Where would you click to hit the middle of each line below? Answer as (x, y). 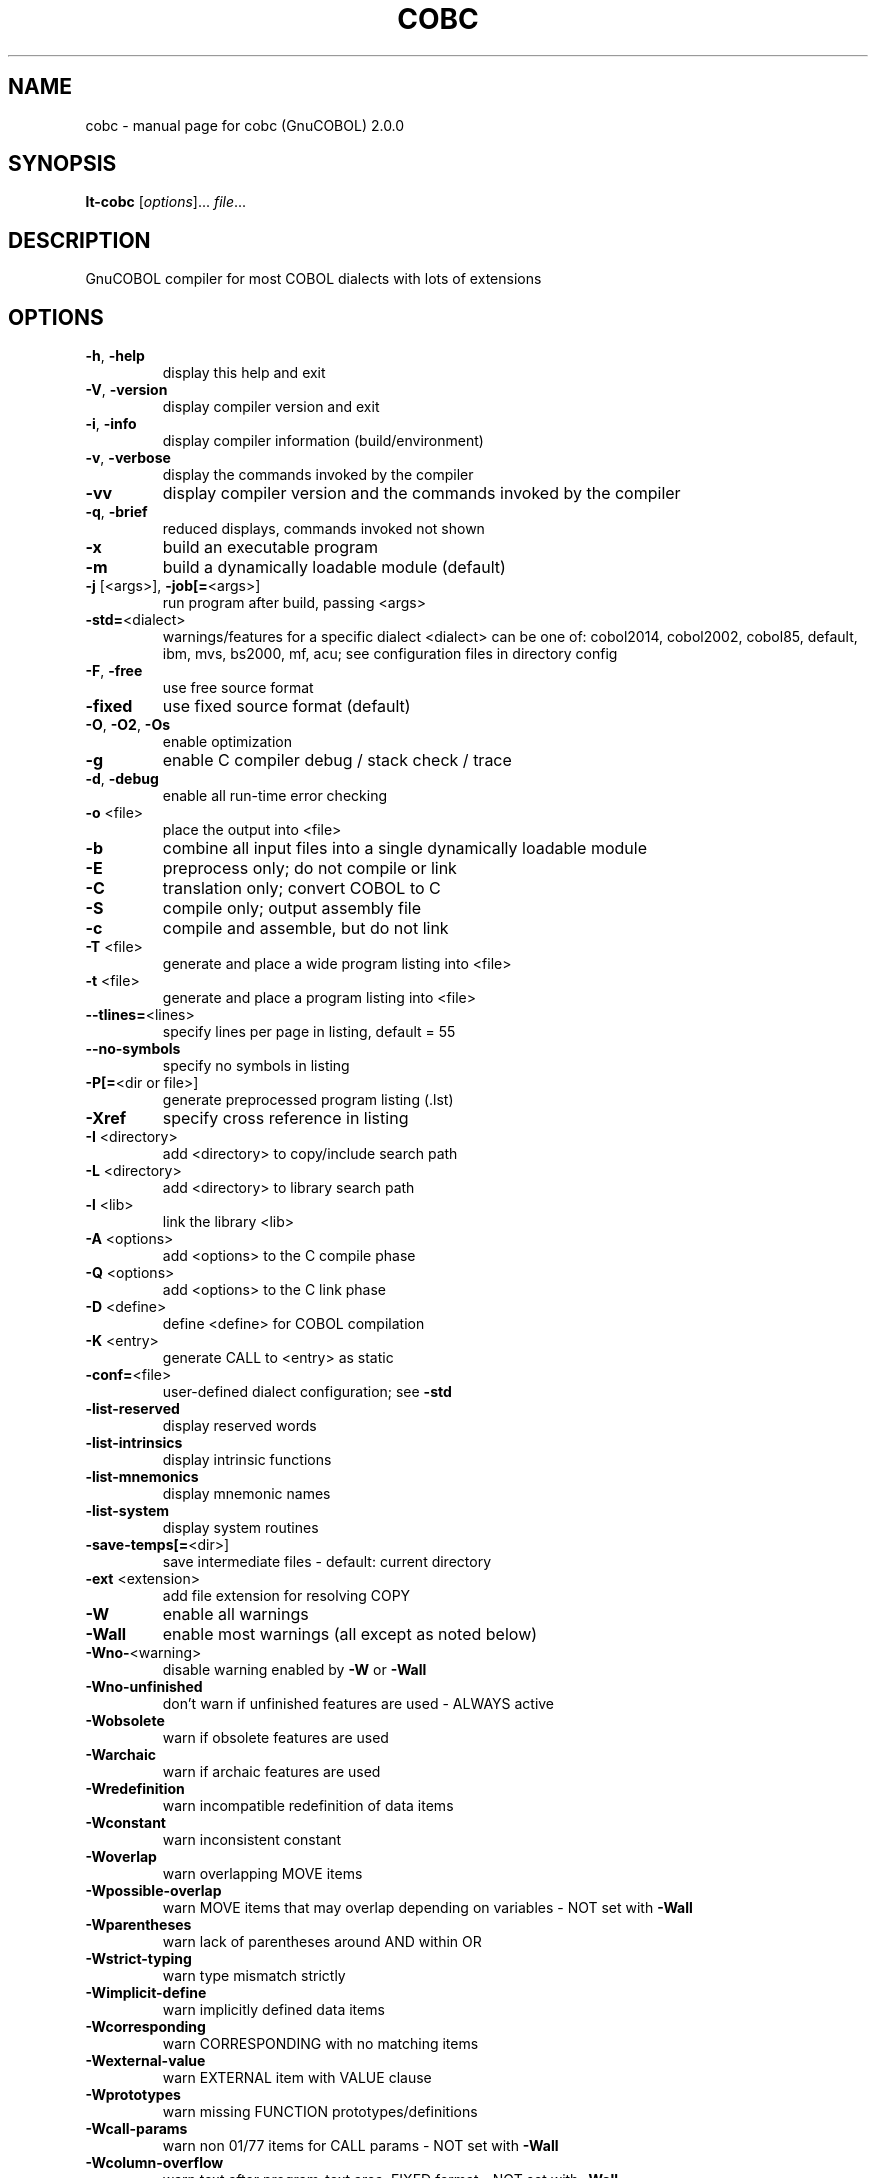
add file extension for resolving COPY (286, 1596)
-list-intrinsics (134, 1443)
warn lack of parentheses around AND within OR (322, 1942)
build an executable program (270, 547)
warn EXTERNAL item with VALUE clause (297, 2078)
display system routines (240, 1528)
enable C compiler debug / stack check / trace (337, 760)
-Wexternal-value (145, 2061)
